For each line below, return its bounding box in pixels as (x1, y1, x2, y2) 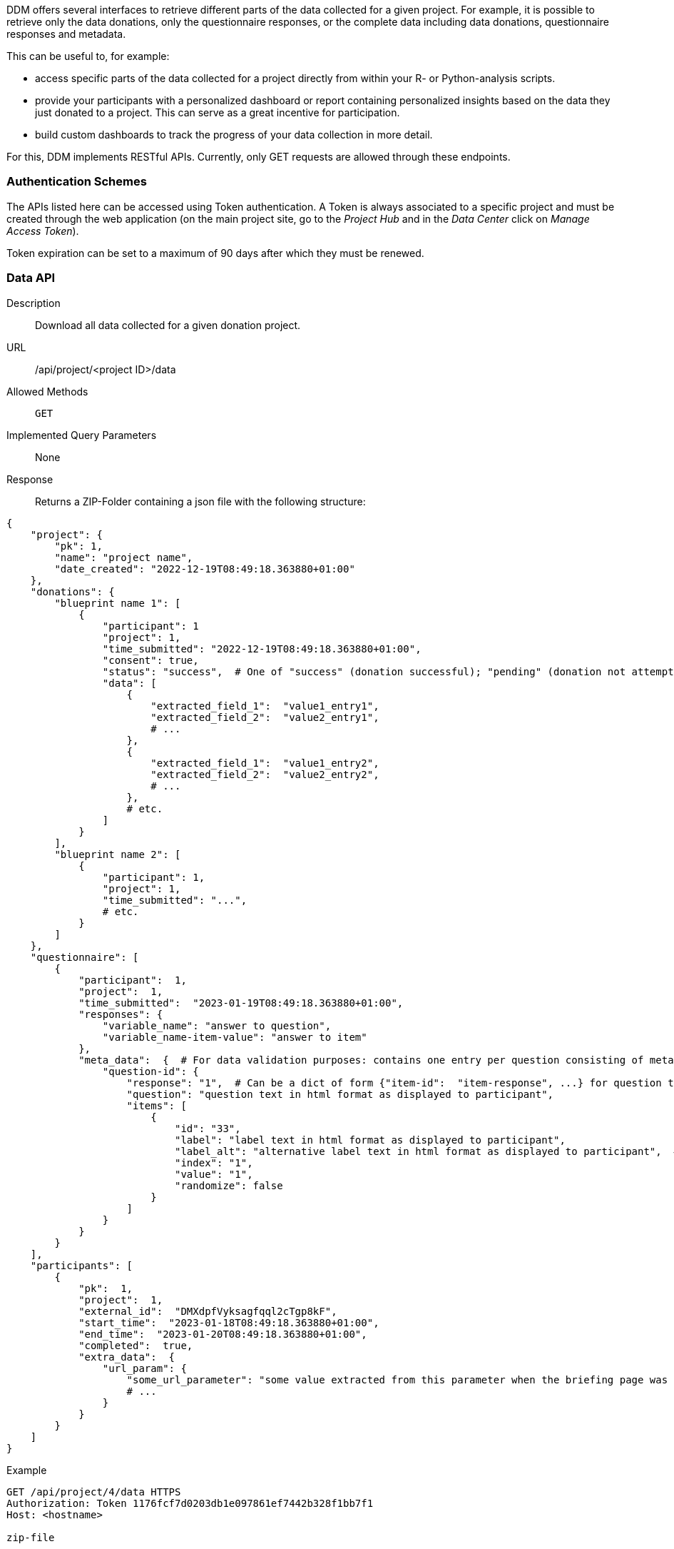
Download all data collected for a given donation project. (35, 318, 301, 331)
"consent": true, (102, 654, 199, 666)
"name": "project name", (54, 551, 193, 563)
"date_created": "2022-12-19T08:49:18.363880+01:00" (54, 562, 355, 575)
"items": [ (126, 1099, 187, 1111)
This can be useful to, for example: (6, 50, 170, 62)
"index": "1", (175, 1156, 253, 1169)
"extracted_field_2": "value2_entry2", (150, 768, 379, 780)
